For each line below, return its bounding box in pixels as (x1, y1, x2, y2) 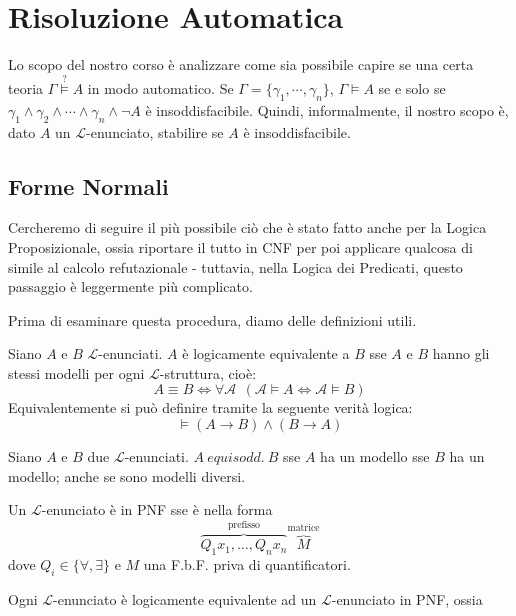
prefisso (227, 520, 260, 531)
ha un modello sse (320, 446, 430, 467)
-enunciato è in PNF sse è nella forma (41, 499, 273, 520)
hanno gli (432, 343, 490, 364)
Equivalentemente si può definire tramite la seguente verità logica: (8, 397, 413, 418)
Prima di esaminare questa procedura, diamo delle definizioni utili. (8, 309, 417, 330)
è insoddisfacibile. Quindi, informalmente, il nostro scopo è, (145, 99, 509, 120)
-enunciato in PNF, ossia (331, 588, 483, 609)
